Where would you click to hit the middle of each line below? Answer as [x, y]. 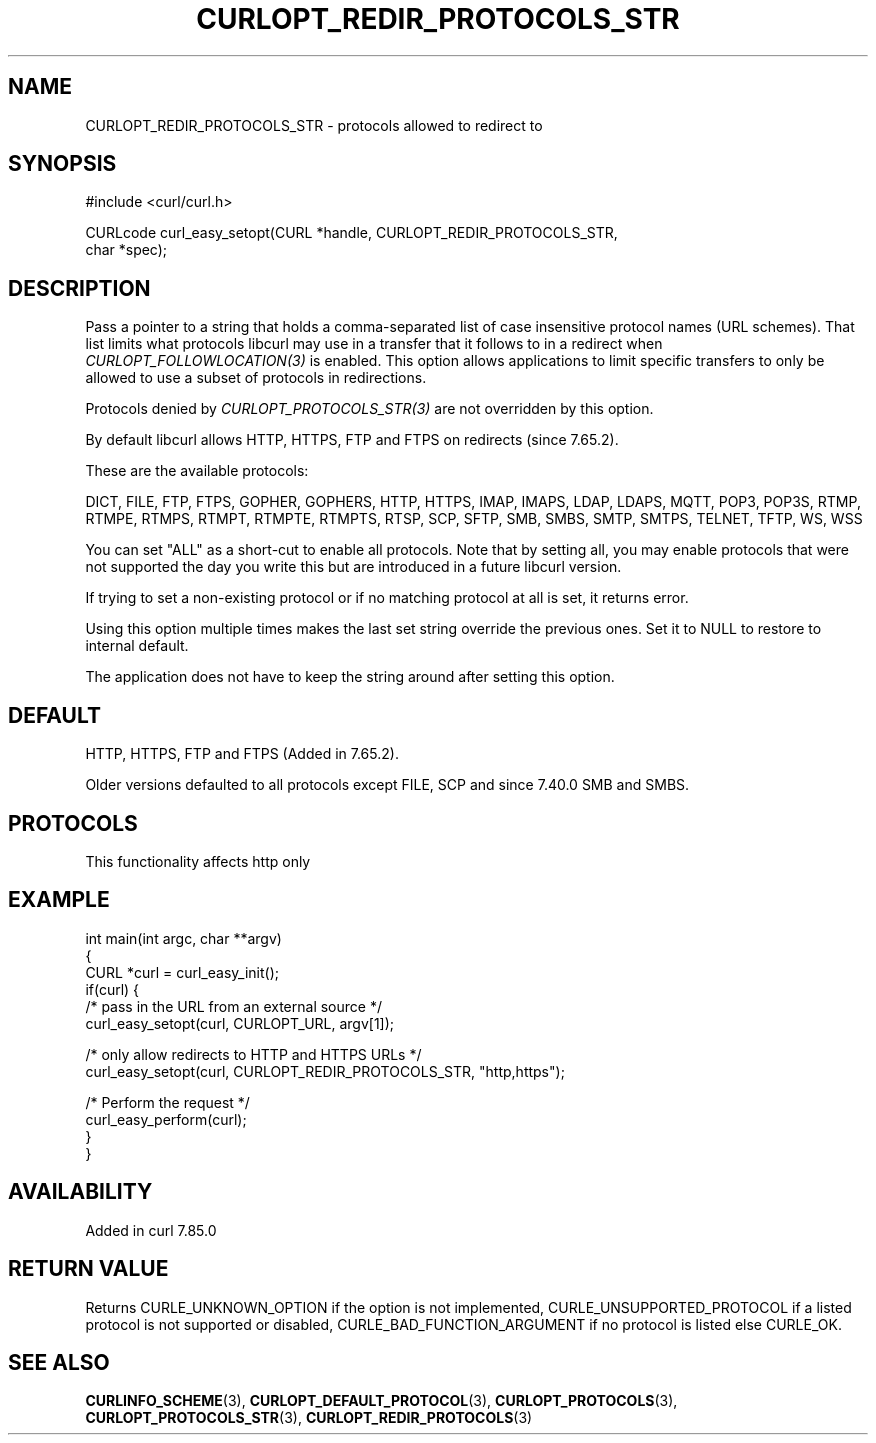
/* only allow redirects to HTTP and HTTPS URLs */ [253, 1054]
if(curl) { [112, 989]
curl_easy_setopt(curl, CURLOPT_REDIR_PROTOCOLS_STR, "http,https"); [325, 1071]
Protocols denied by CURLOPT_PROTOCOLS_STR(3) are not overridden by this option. [369, 409]
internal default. [137, 646]
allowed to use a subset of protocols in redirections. [256, 378]
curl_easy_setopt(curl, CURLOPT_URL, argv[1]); [240, 1023]
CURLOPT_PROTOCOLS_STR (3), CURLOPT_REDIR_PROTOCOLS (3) [309, 1418]
